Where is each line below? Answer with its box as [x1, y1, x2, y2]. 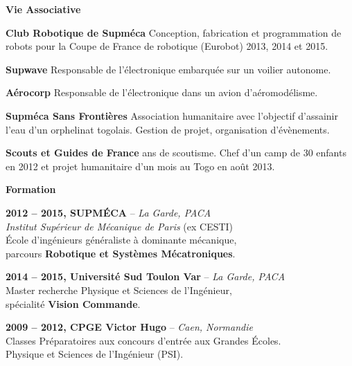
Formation [6, 182, 56, 196]
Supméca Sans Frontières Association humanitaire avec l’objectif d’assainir [6, 108, 338, 122]
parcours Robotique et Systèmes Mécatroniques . [6, 246, 236, 260]
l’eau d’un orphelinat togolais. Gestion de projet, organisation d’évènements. [6, 122, 330, 136]
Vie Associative [6, 2, 81, 16]
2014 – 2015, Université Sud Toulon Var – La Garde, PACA [6, 269, 285, 284]
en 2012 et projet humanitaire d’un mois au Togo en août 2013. [6, 158, 275, 173]
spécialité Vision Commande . [6, 296, 141, 311]
